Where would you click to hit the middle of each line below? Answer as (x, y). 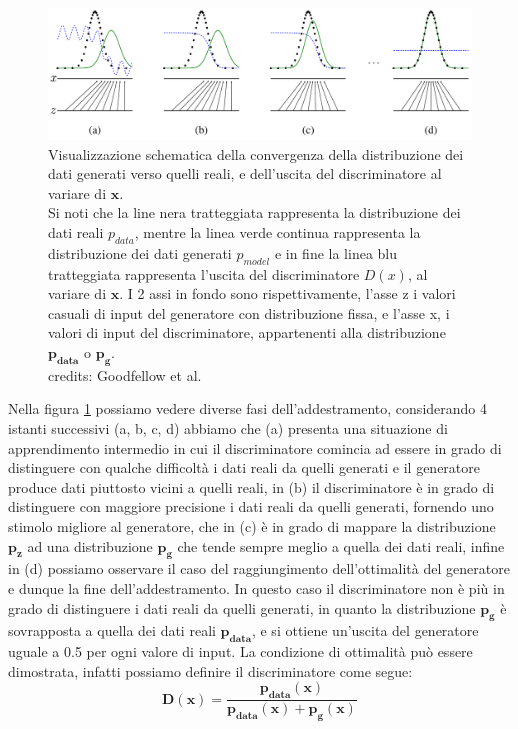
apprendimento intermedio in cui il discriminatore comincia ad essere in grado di (255, 447)
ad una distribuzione (90, 545)
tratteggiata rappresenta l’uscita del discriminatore (204, 273)
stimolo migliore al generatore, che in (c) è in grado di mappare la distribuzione (252, 525)
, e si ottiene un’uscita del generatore (365, 630)
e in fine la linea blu (336, 252)
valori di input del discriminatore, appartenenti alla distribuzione (247, 332)
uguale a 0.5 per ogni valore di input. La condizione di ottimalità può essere (240, 651)
